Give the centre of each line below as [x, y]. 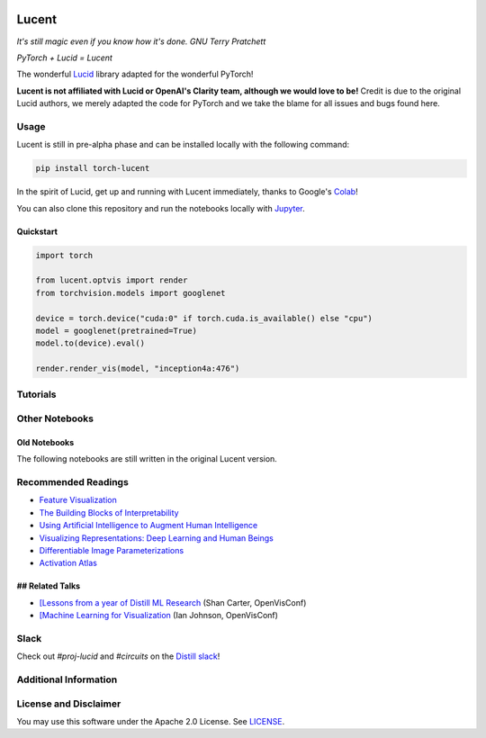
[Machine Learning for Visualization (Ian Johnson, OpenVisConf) [159, 616]
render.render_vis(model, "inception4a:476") [138, 369]
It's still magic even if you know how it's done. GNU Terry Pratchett [141, 41]
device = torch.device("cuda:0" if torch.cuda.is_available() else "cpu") [204, 318]
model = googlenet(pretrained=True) [117, 330]
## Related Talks [49, 586]
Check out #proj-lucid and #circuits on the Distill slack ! [118, 656]
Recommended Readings [73, 481]
